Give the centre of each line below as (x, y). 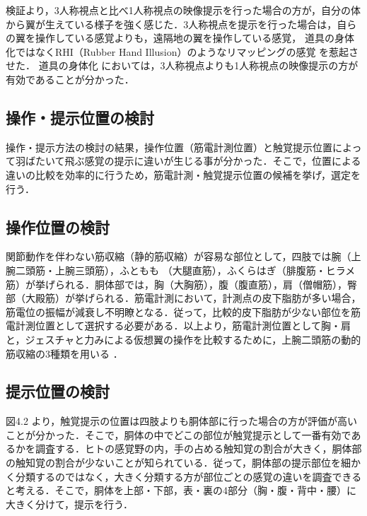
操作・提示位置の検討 (80, 117)
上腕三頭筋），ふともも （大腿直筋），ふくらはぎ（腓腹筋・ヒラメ (205, 270)
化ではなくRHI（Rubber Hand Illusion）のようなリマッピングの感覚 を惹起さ (182, 51)
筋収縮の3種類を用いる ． (64, 353)
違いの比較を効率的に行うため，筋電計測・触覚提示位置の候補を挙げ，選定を (183, 174)
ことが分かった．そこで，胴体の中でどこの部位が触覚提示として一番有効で (179, 434)
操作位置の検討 (58, 227)
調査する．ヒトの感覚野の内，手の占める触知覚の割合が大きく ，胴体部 (198, 448)
